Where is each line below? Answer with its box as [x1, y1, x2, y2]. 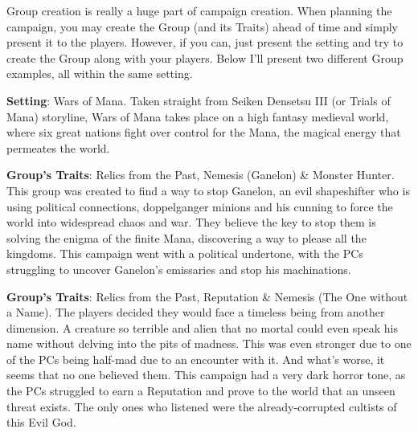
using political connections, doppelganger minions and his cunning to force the [6, 198, 393, 214]
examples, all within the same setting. [6, 65, 193, 82]
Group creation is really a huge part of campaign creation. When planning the [6, 2, 392, 18]
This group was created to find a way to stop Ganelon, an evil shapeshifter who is [6, 182, 410, 198]
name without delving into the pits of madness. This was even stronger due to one [6, 335, 412, 352]
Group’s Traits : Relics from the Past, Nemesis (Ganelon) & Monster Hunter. [6, 166, 395, 183]
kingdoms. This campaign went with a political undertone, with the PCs [6, 245, 363, 262]
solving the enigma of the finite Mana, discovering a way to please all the [6, 229, 367, 246]
